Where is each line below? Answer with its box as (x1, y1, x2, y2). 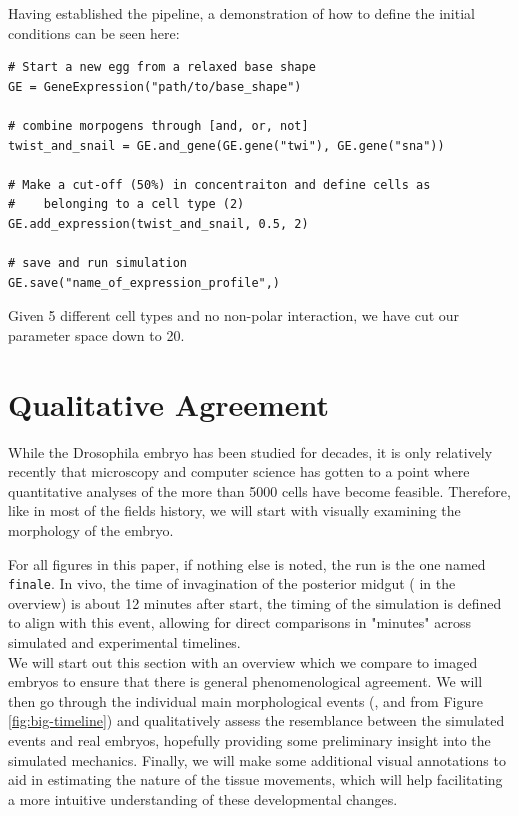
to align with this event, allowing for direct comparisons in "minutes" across (8, 612, 471, 633)
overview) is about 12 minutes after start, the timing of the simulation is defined (8, 592, 502, 613)
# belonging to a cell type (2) (8, 197, 245, 212)
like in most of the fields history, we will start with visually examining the (8, 500, 461, 521)
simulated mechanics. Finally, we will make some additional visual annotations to (8, 749, 506, 770)
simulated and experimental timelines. (8, 632, 241, 653)
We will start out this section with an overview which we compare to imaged (8, 651, 478, 672)
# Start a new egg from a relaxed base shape (8, 60, 316, 75)
